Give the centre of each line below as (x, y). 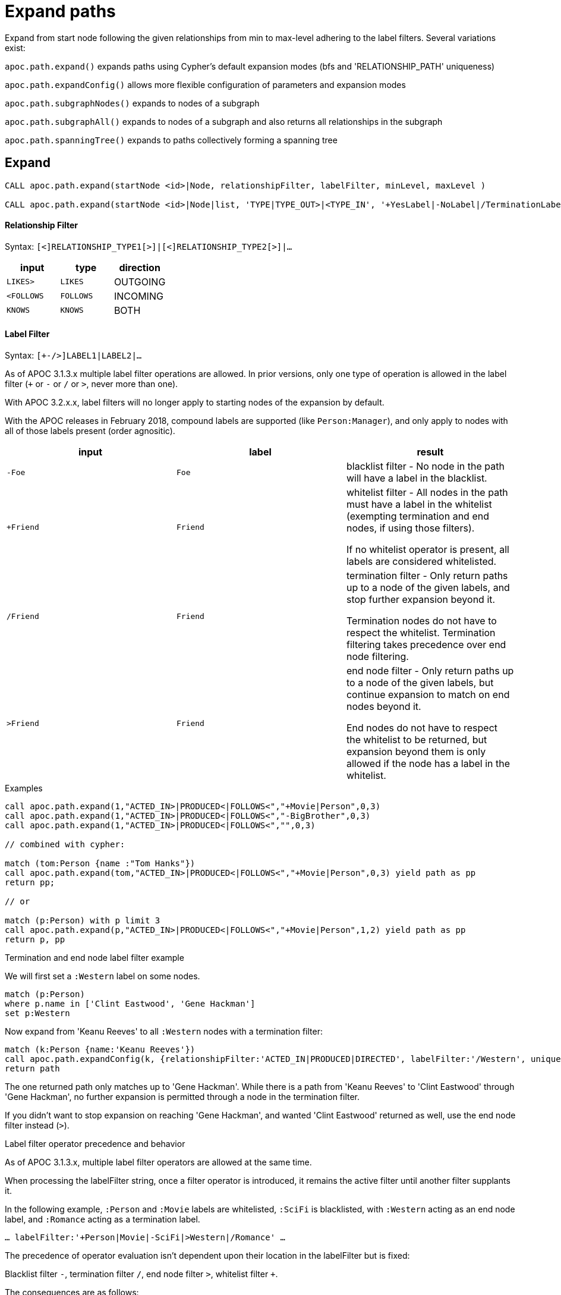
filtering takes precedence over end (426, 645)
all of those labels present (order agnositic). (90, 431)
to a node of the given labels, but (420, 683)
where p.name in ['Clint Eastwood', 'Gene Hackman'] (130, 1004)
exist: (15, 48)
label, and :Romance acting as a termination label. (103, 1219)
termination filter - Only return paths (427, 576)
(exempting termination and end (417, 516)
